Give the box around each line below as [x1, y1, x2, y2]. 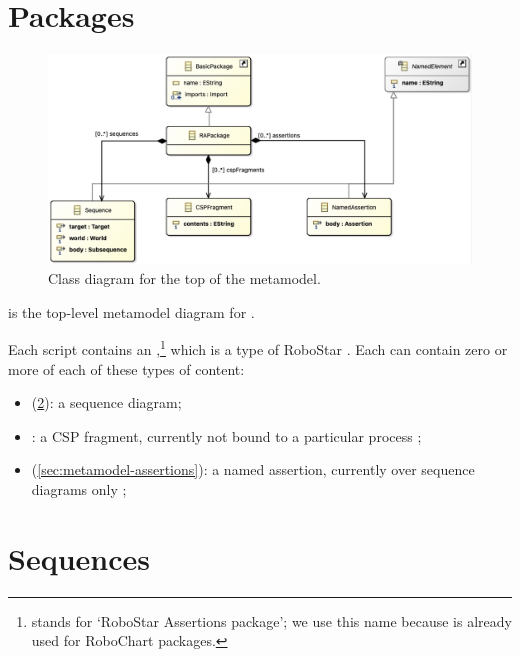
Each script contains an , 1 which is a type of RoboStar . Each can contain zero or [8, 336, 508, 359]
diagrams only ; [31, 478, 127, 499]
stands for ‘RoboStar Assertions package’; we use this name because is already [31, 610, 512, 631]
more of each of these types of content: [8, 358, 245, 379]
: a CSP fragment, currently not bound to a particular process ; [31, 425, 422, 446]
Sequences [8, 537, 150, 578]
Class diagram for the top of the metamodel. [48, 268, 321, 289]
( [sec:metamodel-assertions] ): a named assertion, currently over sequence [31, 459, 475, 480]
